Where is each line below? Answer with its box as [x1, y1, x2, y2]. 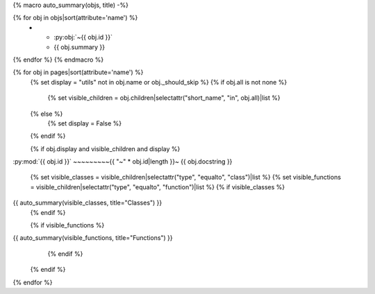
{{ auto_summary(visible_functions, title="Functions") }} [12, 234, 173, 242]
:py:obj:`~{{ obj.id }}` [53, 33, 113, 42]
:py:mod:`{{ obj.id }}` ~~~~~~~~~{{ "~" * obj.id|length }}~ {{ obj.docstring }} [12, 157, 233, 166]
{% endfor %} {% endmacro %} [12, 55, 104, 64]
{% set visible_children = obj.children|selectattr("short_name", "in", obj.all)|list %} [47, 94, 281, 102]
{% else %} [30, 110, 63, 118]
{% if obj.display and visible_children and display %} [30, 144, 181, 153]
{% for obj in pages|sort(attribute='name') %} [12, 68, 144, 76]
